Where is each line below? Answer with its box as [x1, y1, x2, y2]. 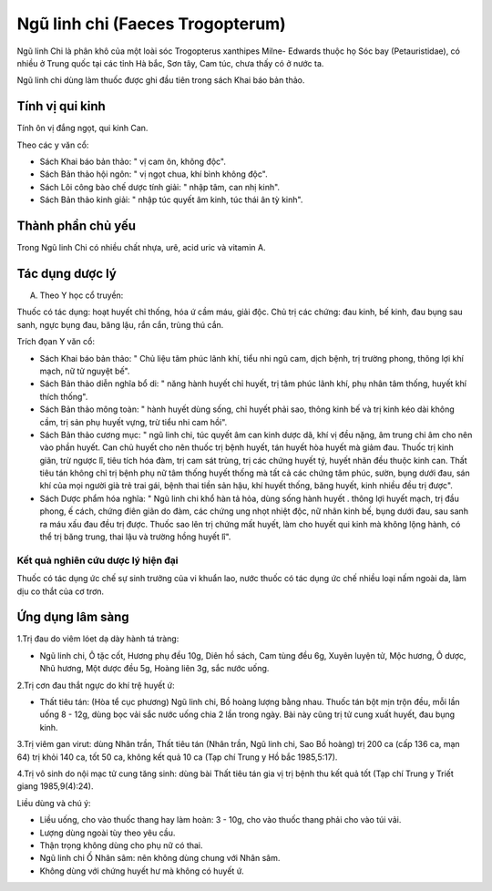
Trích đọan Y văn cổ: [16, 336, 96, 347]
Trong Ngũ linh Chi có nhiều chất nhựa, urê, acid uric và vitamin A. [16, 242, 266, 253]
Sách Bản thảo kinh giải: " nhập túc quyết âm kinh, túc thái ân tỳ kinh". [39, 194, 303, 205]
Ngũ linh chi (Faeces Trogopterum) [16, 14, 286, 34]
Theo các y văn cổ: [16, 139, 89, 150]
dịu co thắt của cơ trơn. [16, 586, 105, 597]
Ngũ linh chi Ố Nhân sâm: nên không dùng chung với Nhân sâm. [39, 853, 281, 864]
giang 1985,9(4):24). [16, 781, 95, 792]
